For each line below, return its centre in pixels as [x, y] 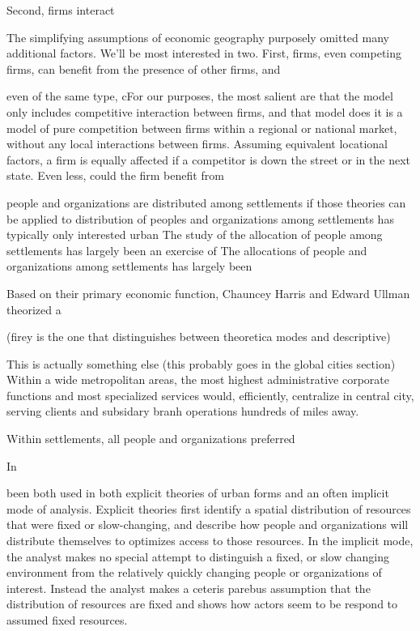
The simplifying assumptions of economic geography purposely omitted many [198, 37]
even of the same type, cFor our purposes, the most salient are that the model [200, 96]
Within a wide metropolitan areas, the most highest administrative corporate [198, 379]
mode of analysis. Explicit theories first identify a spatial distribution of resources [209, 508]
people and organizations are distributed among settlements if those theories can [206, 202]
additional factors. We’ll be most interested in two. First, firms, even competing [204, 53]
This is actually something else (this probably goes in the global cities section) [201, 363]
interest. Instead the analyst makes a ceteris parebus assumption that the [189, 588]
